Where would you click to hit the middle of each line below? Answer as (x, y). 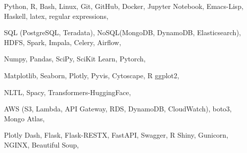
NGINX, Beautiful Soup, (42, 144)
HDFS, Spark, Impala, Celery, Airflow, (63, 42)
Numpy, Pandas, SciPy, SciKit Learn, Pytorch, (75, 59)
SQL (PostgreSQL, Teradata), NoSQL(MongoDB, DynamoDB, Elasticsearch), (123, 32)
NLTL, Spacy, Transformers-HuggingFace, (68, 92)
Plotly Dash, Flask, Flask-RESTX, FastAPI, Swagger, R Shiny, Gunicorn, (116, 135)
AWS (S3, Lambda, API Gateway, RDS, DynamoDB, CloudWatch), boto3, (118, 109)
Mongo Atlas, (25, 118)
